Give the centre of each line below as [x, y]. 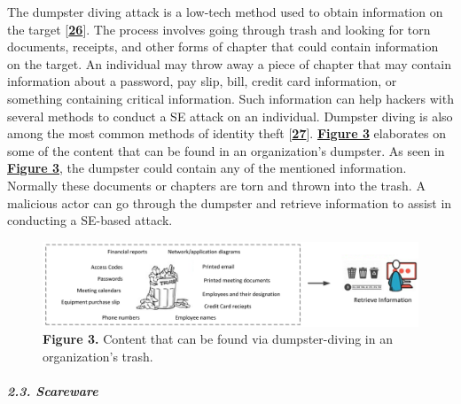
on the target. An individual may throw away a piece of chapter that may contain [230, 63]
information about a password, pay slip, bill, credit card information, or [202, 81]
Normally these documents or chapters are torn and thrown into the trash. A [216, 185]
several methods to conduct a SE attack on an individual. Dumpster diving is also [230, 116]
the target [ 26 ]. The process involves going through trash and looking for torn [219, 29]
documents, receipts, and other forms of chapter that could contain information [223, 47]
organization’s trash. [98, 356]
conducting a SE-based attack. [90, 220]
